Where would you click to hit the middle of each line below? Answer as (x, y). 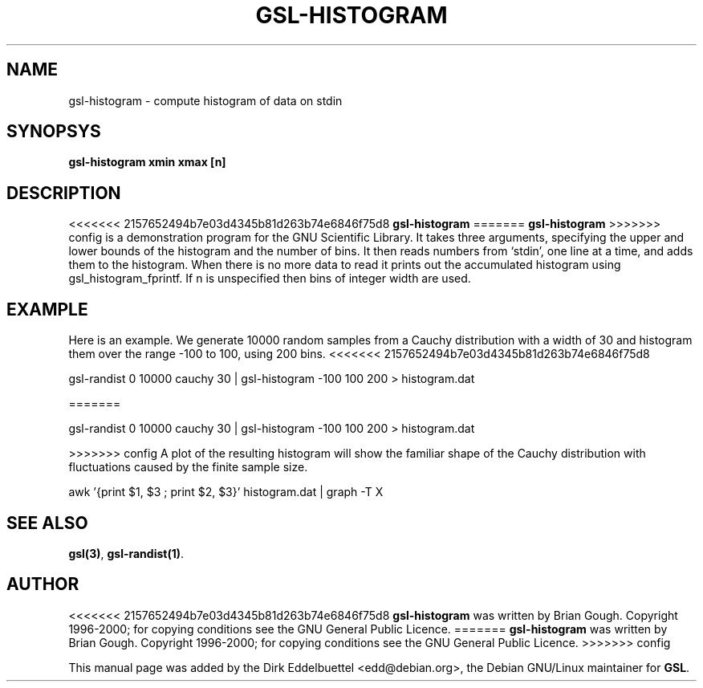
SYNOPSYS (54, 132)
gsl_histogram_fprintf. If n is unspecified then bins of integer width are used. (270, 279)
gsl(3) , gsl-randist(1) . (126, 553)
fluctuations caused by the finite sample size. (188, 467)
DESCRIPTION (64, 193)
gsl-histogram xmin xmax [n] (147, 162)
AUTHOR (43, 584)
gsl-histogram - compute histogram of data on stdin (205, 100)
